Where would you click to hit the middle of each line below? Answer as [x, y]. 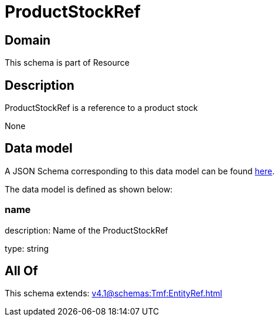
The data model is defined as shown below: [89, 189]
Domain [28, 40]
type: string [27, 248]
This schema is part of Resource [67, 63]
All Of [21, 271]
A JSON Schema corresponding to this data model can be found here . [140, 171]
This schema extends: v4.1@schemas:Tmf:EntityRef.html [113, 293]
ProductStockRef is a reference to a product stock [101, 108]
